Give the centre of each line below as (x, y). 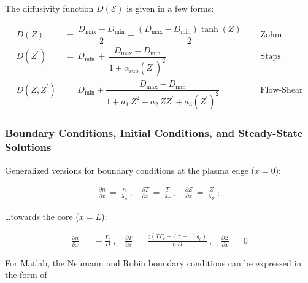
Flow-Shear (282, 90)
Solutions (28, 147)
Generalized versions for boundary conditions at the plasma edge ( (130, 170)
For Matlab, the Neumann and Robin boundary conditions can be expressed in (153, 262)
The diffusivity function (49, 8)
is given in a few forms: (170, 8)
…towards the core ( (42, 216)
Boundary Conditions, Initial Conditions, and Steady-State (154, 133)
